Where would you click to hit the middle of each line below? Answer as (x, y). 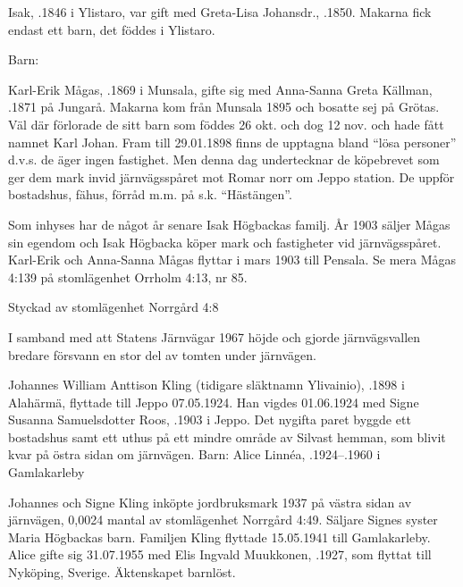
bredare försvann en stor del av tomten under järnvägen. (162, 354)
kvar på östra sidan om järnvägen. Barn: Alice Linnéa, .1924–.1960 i (194, 454)
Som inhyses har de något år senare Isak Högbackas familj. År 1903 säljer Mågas (229, 224)
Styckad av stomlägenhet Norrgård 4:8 (114, 307)
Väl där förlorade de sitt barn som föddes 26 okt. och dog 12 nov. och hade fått (226, 124)
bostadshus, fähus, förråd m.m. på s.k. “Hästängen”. (150, 194)
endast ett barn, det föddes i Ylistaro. (112, 29)
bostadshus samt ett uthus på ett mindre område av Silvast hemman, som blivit (227, 436)
